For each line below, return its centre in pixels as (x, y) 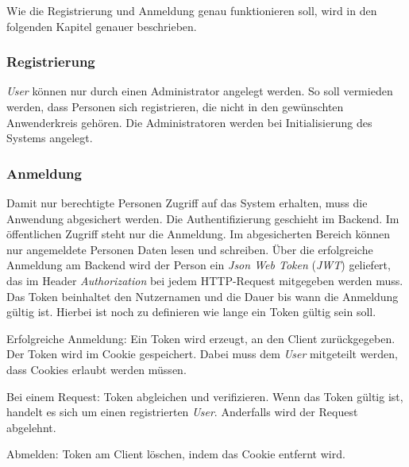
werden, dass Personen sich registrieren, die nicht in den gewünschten (175, 106)
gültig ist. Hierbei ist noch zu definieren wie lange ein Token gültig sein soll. (191, 312)
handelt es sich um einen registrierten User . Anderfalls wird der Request (182, 412)
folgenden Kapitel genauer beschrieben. (102, 26)
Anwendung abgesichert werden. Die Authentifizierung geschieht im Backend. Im (203, 218)
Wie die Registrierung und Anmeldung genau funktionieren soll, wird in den (192, 10)
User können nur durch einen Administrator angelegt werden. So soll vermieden (200, 91)
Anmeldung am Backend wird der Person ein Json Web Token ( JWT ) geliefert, (199, 265)
